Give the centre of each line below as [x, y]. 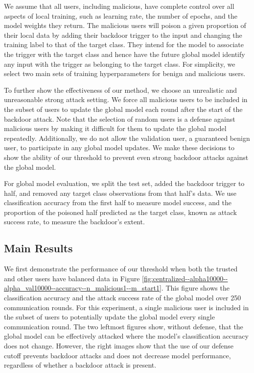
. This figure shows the [195, 288]
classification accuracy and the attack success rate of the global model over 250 [123, 298]
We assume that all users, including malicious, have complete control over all [119, 6]
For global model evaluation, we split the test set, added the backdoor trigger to [124, 183]
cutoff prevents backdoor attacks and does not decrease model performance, [117, 355]
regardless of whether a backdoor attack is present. [80, 365]
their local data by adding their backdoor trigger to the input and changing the [123, 35]
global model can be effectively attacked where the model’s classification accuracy [126, 336]
